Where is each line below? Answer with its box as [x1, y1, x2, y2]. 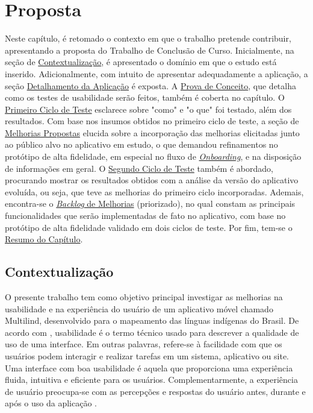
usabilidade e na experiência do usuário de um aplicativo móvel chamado [5, 302, 273, 315]
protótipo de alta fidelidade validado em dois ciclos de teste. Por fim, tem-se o [5, 221, 293, 233]
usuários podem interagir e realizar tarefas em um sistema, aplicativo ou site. [5, 349, 289, 362]
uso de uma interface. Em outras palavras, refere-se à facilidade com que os [5, 338, 282, 350]
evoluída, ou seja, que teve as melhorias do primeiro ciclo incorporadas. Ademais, [5, 185, 304, 198]
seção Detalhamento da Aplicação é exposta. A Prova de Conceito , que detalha [5, 79, 296, 92]
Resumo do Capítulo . [5, 233, 83, 245]
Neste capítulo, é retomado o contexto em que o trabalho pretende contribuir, [5, 32, 291, 45]
